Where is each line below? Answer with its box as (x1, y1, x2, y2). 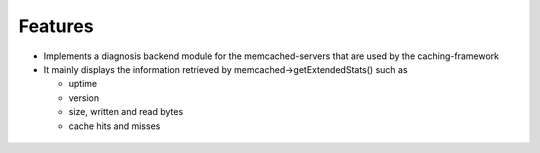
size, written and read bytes (68, 106, 184, 118)
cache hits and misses (68, 120, 161, 132)
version (68, 91, 100, 104)
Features (18, 15, 94, 37)
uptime (68, 78, 98, 90)
